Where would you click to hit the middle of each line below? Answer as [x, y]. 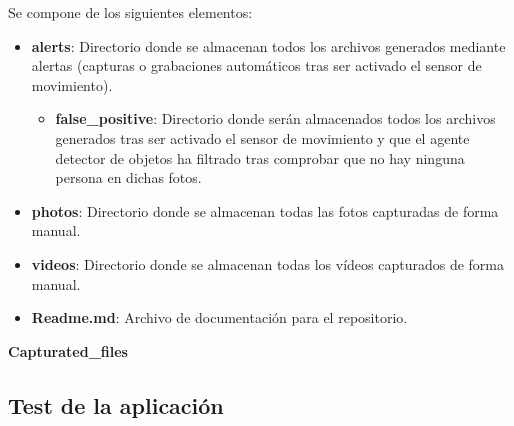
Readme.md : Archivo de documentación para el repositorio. [219, 317]
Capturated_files [68, 350]
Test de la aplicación [116, 404]
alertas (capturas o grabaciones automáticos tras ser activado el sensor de [256, 65]
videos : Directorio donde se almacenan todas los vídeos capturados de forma [267, 263]
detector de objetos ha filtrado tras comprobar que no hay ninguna [260, 157]
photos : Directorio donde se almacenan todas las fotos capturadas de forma [265, 210]
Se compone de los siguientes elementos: [130, 12]
